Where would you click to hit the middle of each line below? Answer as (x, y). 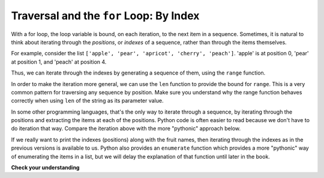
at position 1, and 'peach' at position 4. (59, 62)
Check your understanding (45, 168)
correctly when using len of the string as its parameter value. (87, 101)
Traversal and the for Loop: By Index (105, 16)
